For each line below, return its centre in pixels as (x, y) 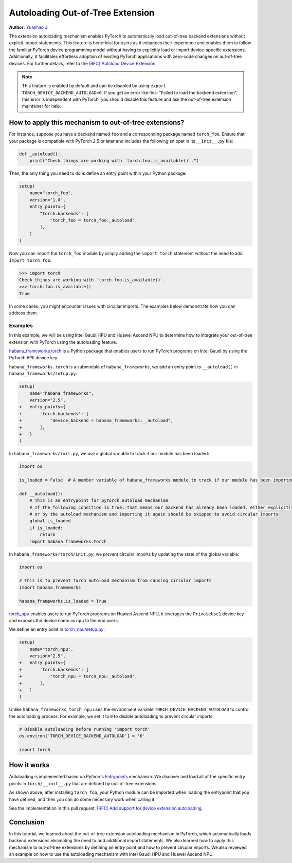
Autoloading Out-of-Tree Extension (82, 13)
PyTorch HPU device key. (34, 358)
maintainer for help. (42, 106)
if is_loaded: (46, 528)
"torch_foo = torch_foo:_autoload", (94, 220)
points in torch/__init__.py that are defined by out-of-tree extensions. (83, 783)
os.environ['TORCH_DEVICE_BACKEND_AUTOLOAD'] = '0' (82, 736)
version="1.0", (47, 200)
